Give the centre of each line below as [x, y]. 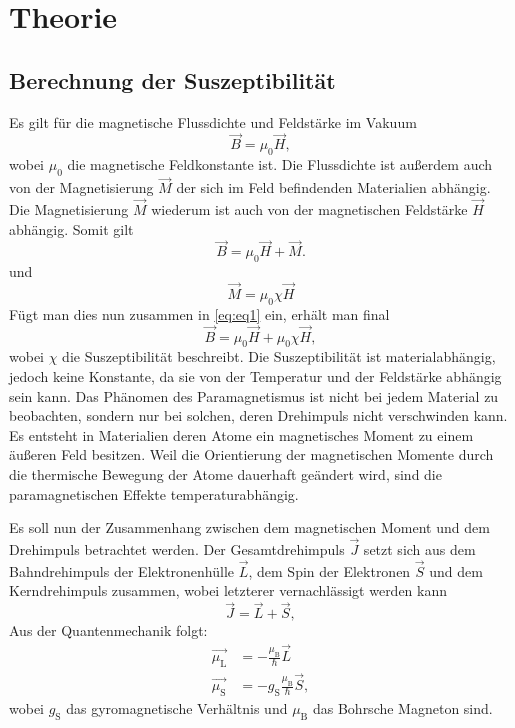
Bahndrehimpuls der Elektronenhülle [122, 570]
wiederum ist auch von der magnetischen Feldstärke [309, 209]
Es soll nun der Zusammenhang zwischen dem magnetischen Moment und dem [249, 527]
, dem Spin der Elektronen [329, 570]
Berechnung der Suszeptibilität [172, 79]
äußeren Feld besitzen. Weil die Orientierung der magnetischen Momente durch [251, 454]
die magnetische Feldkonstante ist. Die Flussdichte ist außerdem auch [280, 164]
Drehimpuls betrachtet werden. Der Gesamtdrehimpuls [177, 549]
